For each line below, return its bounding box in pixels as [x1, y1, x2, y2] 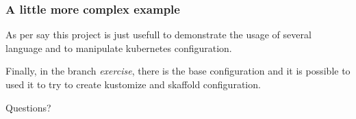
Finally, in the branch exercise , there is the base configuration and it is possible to [5, 64, 351, 78]
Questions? [5, 100, 51, 114]
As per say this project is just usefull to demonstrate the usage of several [5, 27, 311, 42]
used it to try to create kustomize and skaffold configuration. [5, 77, 261, 91]
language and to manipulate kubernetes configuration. [5, 40, 232, 55]
